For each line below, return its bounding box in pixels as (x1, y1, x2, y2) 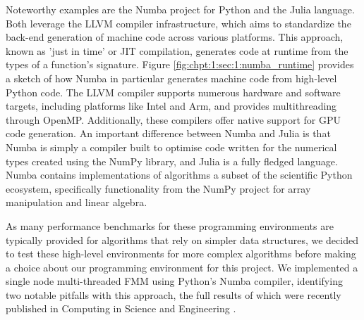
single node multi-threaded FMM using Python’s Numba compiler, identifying (6, 274, 343, 288)
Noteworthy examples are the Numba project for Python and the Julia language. (6, 2, 355, 16)
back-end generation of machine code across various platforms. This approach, (6, 30, 344, 44)
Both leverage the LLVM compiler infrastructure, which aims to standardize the (6, 15, 351, 30)
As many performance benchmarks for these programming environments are (6, 218, 334, 233)
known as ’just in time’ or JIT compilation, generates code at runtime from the (6, 43, 348, 58)
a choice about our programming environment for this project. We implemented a (6, 260, 358, 274)
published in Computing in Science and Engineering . (6, 301, 236, 316)
